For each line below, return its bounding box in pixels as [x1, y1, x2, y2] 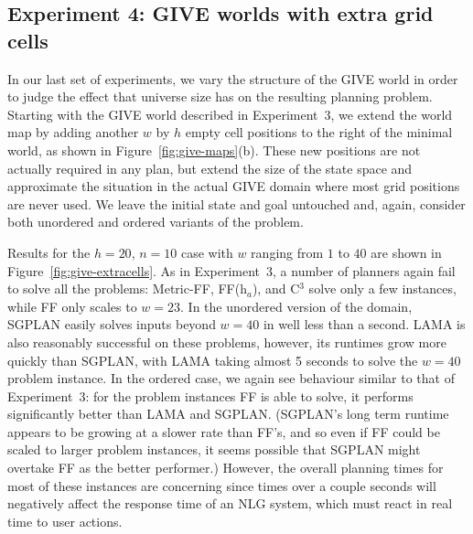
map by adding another [7, 123, 139, 142]
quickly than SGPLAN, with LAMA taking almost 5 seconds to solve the [7, 350, 418, 369]
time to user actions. [7, 511, 123, 530]
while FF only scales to [7, 296, 137, 315]
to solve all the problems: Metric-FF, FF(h [7, 279, 247, 298]
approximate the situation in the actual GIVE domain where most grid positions [7, 176, 460, 196]
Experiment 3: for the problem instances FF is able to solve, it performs [7, 386, 414, 405]
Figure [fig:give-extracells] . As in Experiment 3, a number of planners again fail [7, 261, 456, 280]
